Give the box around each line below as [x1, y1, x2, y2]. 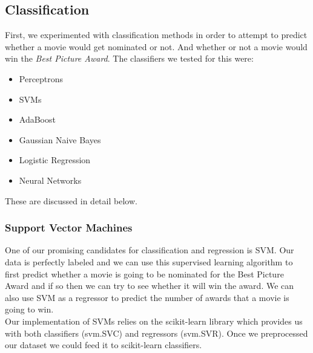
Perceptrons [19, 72, 64, 85]
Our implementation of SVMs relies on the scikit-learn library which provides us [5, 314, 303, 327]
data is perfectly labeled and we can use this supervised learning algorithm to [5, 255, 293, 268]
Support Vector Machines [5, 220, 133, 235]
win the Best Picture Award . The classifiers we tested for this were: [5, 52, 254, 65]
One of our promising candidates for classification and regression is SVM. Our [5, 244, 294, 256]
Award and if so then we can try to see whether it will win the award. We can [5, 279, 294, 292]
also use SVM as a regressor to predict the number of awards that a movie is [5, 291, 289, 303]
